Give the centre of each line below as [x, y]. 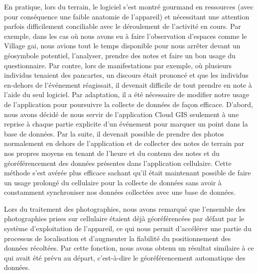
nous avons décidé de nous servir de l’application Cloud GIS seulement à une [122, 114]
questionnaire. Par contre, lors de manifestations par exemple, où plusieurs [118, 65]
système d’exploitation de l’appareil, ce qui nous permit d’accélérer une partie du [128, 228]
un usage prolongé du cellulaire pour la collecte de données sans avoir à [113, 182]
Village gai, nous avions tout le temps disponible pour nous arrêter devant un [122, 46]
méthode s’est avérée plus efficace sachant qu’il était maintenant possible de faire [128, 173]
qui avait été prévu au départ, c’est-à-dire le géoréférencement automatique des [125, 257]
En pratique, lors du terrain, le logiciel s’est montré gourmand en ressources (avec [129, 6]
